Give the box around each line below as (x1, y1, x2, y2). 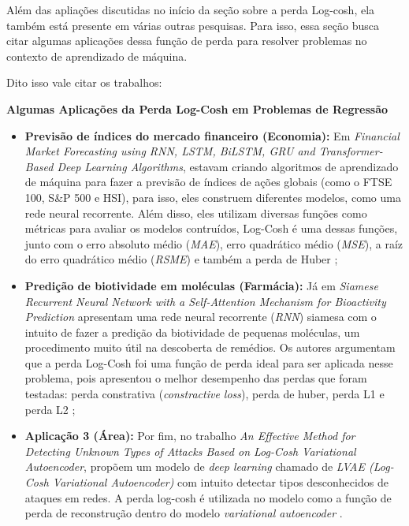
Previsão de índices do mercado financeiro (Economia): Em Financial (24, 127, 400, 144)
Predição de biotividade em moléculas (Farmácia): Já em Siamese (24, 277, 378, 293)
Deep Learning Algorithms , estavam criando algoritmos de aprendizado (57, 158, 399, 174)
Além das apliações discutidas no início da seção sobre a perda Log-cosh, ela (6, 2, 375, 17)
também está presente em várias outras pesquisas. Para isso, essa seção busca (6, 17, 379, 33)
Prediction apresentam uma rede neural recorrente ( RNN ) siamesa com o (24, 308, 377, 325)
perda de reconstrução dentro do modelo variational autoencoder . (24, 505, 343, 521)
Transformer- (318, 143, 383, 159)
